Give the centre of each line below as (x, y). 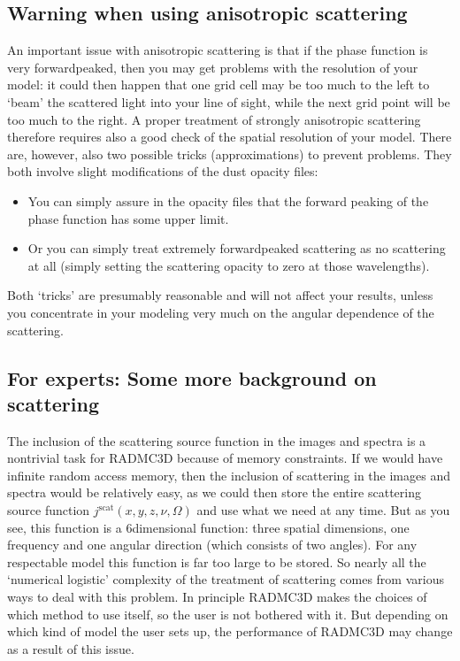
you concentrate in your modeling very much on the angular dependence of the (221, 312)
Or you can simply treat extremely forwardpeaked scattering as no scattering (237, 248)
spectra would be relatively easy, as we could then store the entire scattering (214, 492)
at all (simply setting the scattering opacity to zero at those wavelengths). (229, 265)
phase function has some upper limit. (128, 218)
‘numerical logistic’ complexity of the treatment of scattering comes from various (226, 579)
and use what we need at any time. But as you (323, 510)
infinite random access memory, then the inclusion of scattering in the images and (229, 475)
